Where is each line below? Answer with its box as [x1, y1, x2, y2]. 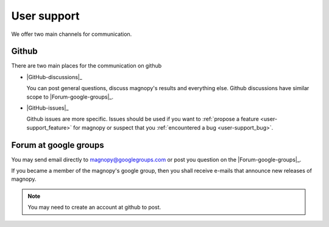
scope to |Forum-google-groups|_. [26, 93, 114, 100]
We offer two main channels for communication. [11, 30, 132, 38]
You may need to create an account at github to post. [27, 204, 161, 211]
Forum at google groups [11, 140, 104, 150]
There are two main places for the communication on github [11, 62, 162, 69]
